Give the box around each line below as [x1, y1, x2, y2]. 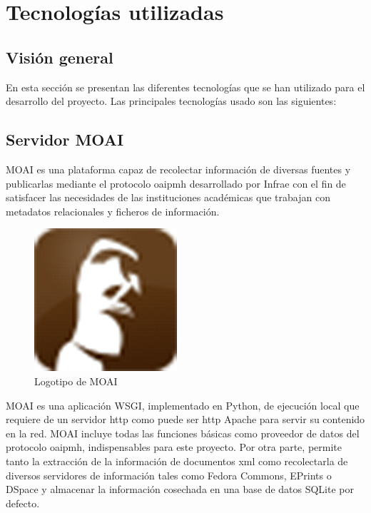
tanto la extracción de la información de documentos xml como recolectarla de [6, 453, 348, 468]
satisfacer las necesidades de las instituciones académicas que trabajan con [6, 190, 330, 205]
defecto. [6, 495, 40, 510]
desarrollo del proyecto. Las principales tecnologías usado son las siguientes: [6, 93, 337, 108]
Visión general [6, 46, 113, 68]
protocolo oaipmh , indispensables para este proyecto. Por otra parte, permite [6, 440, 342, 454]
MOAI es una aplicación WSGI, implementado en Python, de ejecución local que [6, 397, 360, 412]
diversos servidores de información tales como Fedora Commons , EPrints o [6, 467, 332, 482]
